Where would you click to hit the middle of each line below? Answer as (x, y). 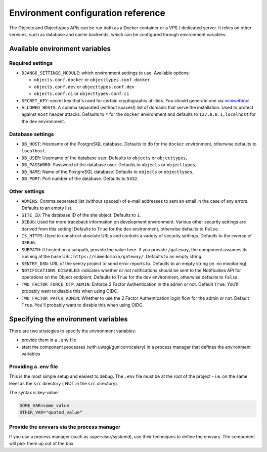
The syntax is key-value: (34, 392)
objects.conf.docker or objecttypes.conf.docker (92, 80)
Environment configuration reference (87, 13)
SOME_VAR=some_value (44, 405)
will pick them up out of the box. (42, 444)
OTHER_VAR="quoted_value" (51, 412)
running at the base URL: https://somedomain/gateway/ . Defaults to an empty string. (112, 257)
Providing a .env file (34, 366)
